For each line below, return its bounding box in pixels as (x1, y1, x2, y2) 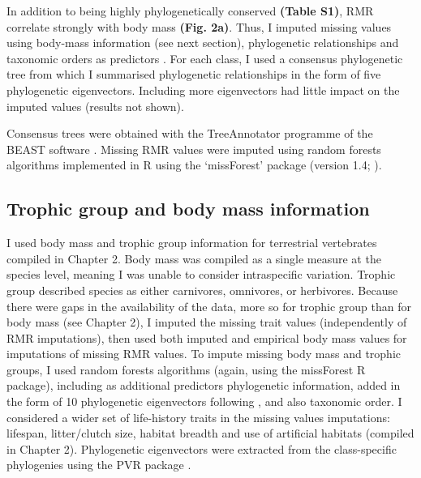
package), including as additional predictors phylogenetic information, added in (6, 377, 401, 394)
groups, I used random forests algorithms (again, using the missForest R (6, 361, 366, 378)
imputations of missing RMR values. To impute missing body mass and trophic (6, 345, 401, 362)
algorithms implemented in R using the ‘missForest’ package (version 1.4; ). (6, 156, 382, 173)
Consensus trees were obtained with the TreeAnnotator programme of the (6, 125, 373, 142)
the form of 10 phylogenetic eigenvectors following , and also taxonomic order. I (6, 393, 402, 410)
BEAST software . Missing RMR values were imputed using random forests (6, 140, 381, 157)
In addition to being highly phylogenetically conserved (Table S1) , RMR (6, 2, 374, 19)
